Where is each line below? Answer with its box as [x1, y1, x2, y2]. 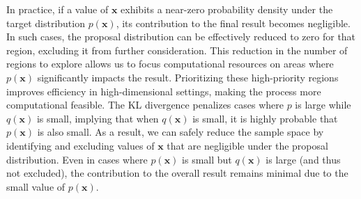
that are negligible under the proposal [167, 138, 328, 152]
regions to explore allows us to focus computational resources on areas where [6, 56, 334, 71]
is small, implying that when [36, 111, 159, 125]
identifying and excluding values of [6, 138, 155, 152]
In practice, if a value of [6, 2, 109, 16]
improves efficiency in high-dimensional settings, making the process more [6, 83, 321, 98]
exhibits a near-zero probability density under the [121, 2, 333, 16]
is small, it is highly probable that [192, 111, 338, 125]
